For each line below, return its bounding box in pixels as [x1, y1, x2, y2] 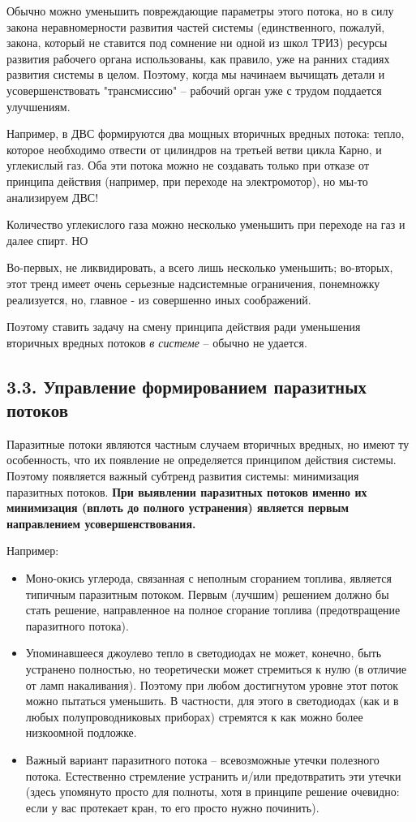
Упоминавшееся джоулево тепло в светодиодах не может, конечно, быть [25, 644, 382, 661]
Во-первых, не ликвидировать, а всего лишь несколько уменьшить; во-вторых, [6, 259, 393, 276]
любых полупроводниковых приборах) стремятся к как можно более [25, 708, 363, 725]
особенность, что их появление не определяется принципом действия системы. [6, 451, 397, 468]
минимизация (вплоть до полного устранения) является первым [6, 499, 349, 516]
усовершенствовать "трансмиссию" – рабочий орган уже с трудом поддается [6, 81, 382, 98]
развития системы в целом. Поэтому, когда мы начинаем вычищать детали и [6, 66, 385, 83]
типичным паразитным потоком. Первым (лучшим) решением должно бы [25, 585, 389, 602]
